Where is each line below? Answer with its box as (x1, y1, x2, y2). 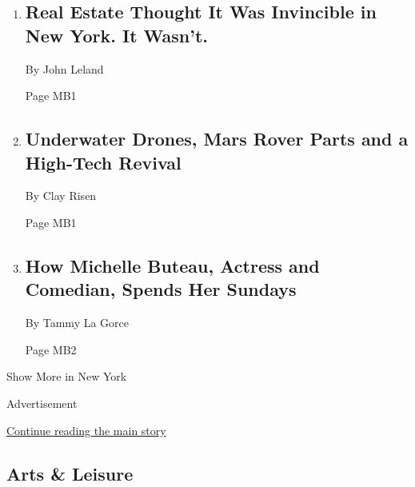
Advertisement (6, 394, 78, 411)
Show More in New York (6, 368, 127, 385)
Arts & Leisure (6, 461, 134, 485)
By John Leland (25, 60, 104, 77)
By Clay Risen (25, 187, 97, 204)
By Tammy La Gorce (25, 314, 130, 331)
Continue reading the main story (6, 421, 166, 438)
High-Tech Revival (25, 150, 182, 174)
